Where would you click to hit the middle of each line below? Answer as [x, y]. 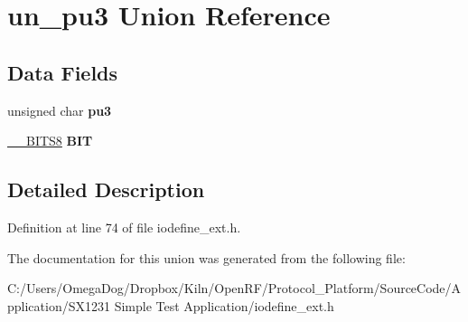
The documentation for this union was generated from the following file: [206, 257]
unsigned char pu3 [60, 110]
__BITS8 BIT [50, 141]
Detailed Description [106, 189]
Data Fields [63, 72]
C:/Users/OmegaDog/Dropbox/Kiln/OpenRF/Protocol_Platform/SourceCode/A [234, 288]
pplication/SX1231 [59, 305]
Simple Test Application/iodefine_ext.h [224, 305]
